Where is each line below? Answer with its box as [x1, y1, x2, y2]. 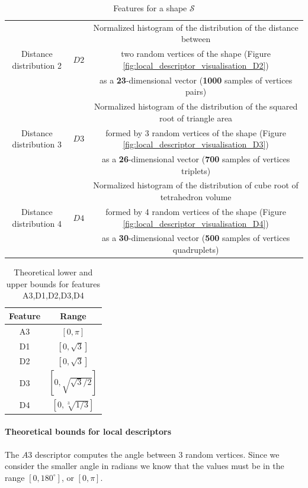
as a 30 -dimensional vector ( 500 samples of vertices [101, 232, 290, 244]
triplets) [181, 164, 211, 176]
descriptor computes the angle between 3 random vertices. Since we [34, 448, 280, 460]
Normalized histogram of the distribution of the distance [93, 21, 299, 33]
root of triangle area [159, 111, 233, 124]
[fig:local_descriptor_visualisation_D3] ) [123, 138, 269, 150]
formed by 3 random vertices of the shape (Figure [105, 126, 286, 139]
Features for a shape [113, 2, 187, 14]
